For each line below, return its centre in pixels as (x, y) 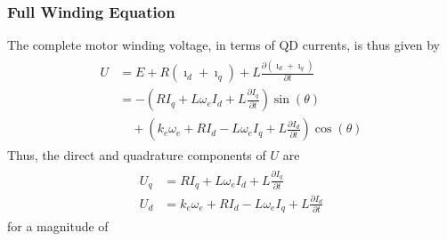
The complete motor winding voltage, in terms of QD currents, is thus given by (223, 45)
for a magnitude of (58, 226)
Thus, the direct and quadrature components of (137, 155)
